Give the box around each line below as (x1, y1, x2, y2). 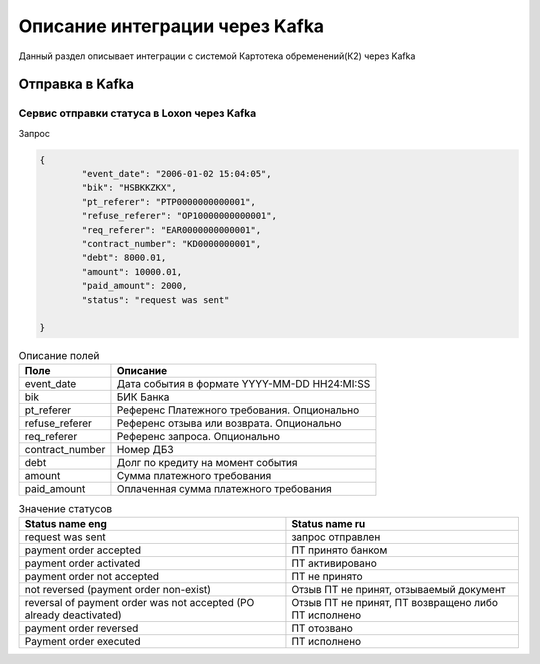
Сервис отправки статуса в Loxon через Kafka (18, 106, 257, 120)
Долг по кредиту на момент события (116, 455, 298, 469)
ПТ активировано (291, 556, 377, 570)
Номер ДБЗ (116, 442, 174, 456)
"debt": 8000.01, (81, 252, 167, 264)
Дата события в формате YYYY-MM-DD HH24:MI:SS (116, 376, 371, 390)
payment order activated (24, 556, 141, 570)
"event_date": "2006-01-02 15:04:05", (81, 168, 272, 180)
